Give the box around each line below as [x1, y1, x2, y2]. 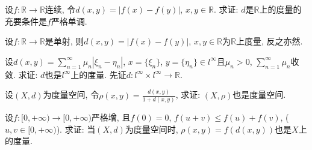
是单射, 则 [45, 35, 84, 47]
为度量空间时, [125, 122, 178, 135]
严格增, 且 [91, 111, 131, 123]
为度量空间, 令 [43, 88, 99, 101]
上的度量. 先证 [70, 68, 126, 80]
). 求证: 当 [56, 122, 96, 135]
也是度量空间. [232, 88, 286, 101]
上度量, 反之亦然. [236, 35, 303, 47]
